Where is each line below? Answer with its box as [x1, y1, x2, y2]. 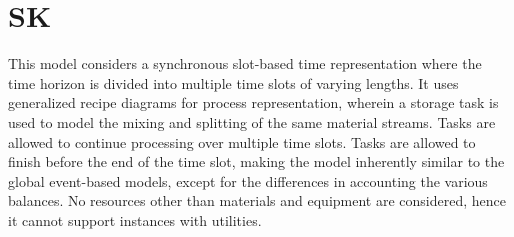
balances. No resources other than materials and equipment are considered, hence [8, 190, 506, 211]
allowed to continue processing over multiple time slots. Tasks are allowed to [8, 131, 476, 152]
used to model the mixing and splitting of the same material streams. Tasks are [8, 111, 496, 132]
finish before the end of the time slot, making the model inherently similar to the [8, 151, 505, 172]
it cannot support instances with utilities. [8, 209, 262, 230]
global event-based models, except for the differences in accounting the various [8, 170, 488, 191]
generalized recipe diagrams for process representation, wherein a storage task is [8, 92, 499, 113]
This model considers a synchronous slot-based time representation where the [8, 53, 482, 74]
